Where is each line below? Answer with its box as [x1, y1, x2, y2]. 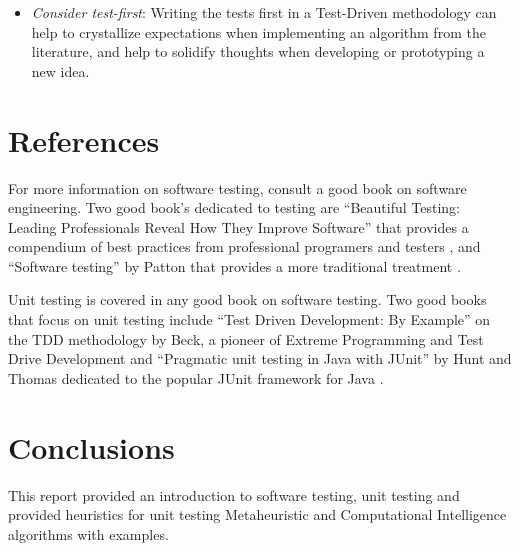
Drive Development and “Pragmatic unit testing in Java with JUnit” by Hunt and [8, 348, 512, 369]
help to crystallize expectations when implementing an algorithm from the [31, 21, 486, 42]
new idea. [31, 60, 90, 81]
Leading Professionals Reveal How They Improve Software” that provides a [8, 216, 469, 237]
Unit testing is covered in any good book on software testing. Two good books [8, 289, 487, 310]
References [8, 119, 160, 160]
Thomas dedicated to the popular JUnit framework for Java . [8, 367, 384, 388]
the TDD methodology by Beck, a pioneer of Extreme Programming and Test [8, 328, 484, 349]
